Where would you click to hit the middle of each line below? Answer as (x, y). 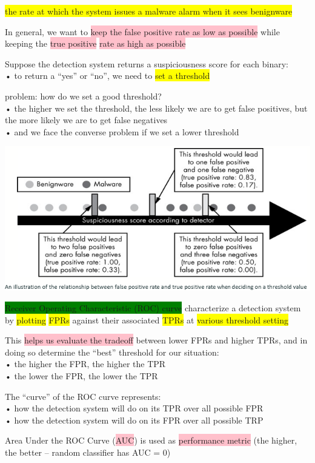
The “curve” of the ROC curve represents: (83, 396)
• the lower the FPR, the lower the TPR (81, 375)
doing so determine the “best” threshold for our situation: (112, 352)
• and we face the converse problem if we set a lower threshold (122, 131)
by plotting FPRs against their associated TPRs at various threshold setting (147, 319)
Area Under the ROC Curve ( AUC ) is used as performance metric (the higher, (151, 440)
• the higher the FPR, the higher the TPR (85, 364)
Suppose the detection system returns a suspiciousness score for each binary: (147, 63)
